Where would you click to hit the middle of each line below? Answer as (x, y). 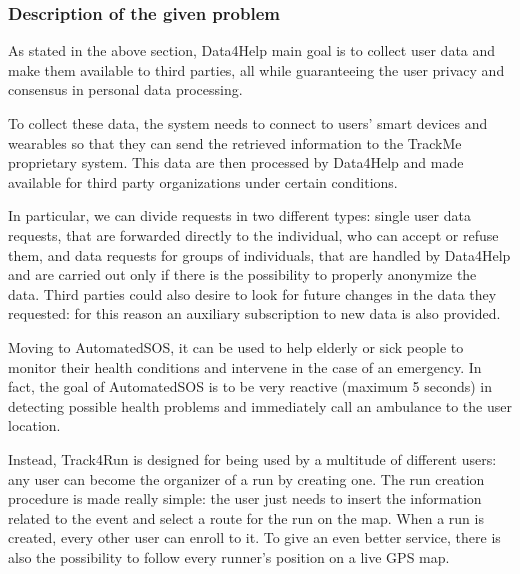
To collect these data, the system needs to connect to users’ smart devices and (248, 123)
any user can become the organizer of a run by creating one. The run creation (246, 478)
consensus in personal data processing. (125, 89)
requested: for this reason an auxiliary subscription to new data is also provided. (254, 313)
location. (34, 425)
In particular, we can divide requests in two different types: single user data (239, 215)
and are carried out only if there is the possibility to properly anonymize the (242, 274)
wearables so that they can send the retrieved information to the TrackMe (235, 142)
